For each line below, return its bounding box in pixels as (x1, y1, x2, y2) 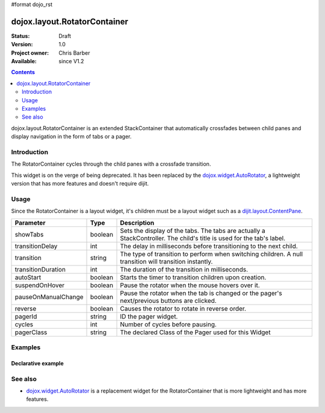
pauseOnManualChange (14, 293, 84, 301)
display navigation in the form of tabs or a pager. (11, 133, 132, 140)
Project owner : (11, 49, 49, 57)
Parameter (14, 219, 46, 227)
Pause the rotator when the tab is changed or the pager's (120, 289, 282, 297)
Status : (11, 32, 30, 39)
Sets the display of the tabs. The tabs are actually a (120, 226, 265, 235)
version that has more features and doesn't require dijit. (11, 180, 149, 187)
